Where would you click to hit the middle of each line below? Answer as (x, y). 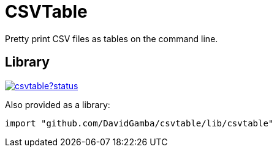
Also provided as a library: (58, 104)
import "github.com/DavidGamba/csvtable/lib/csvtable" (139, 123)
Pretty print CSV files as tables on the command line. (112, 38)
